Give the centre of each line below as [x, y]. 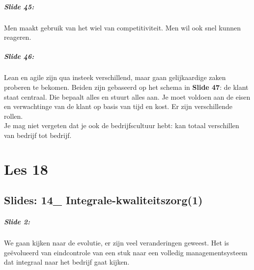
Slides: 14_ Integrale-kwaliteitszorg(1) [103, 200]
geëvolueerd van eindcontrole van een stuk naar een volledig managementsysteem [126, 252]
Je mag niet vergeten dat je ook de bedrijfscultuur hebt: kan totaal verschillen [122, 125]
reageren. [18, 37]
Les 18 [26, 169]
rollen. [14, 116]
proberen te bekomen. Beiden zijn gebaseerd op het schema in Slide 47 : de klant [126, 87]
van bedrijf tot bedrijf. [38, 135]
